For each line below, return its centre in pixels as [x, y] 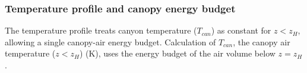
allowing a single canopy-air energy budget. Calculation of [110, 42]
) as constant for [241, 30]
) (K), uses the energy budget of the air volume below [177, 53]
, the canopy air [262, 42]
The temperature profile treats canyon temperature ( [101, 30]
